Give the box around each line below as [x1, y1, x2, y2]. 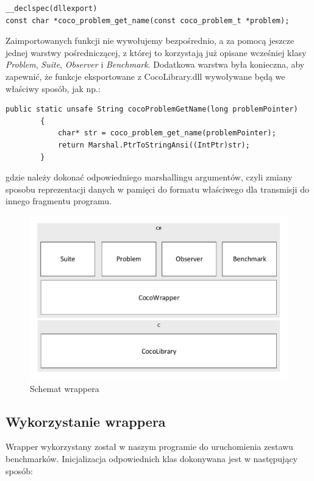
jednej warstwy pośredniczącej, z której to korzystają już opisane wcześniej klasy [5, 46, 307, 59]
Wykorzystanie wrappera [5, 412, 166, 430]
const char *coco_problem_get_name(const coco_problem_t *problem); [5, 16, 290, 25]
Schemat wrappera [30, 382, 99, 394]
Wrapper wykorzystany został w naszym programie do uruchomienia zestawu [5, 440, 293, 453]
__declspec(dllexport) [5, 4, 98, 13]
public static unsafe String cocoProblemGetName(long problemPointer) [5, 105, 298, 114]
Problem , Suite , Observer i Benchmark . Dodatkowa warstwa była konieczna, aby [5, 58, 305, 71]
